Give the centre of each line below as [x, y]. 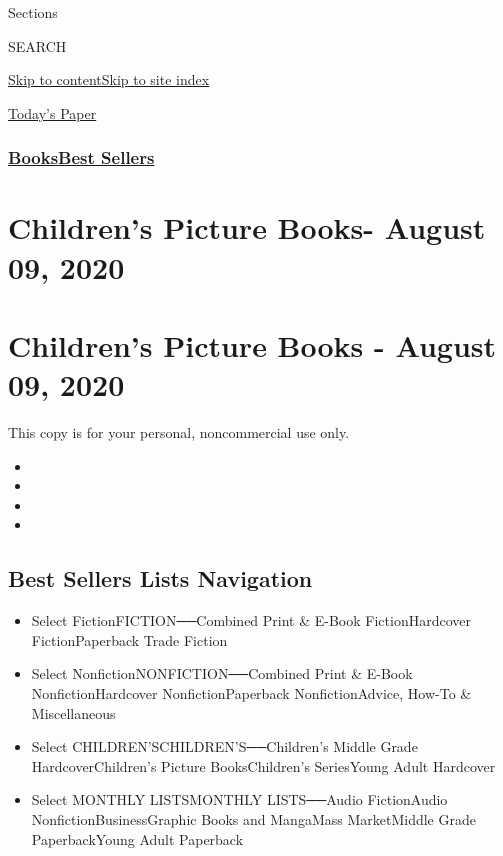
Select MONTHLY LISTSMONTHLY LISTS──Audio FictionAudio [239, 799]
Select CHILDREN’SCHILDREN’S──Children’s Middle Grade [224, 746]
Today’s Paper [52, 112]
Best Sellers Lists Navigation [160, 578]
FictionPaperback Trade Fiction [129, 639]
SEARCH [37, 45]
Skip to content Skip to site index [109, 79]
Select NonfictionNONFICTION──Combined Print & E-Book [222, 673]
